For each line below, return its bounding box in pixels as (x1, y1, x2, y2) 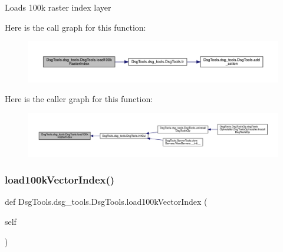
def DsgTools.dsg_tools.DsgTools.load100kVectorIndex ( (5, 195, 208, 208)
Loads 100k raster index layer (5, 1, 111, 13)
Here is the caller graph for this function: (5, 93, 153, 105)
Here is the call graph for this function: (5, 21, 146, 33)
